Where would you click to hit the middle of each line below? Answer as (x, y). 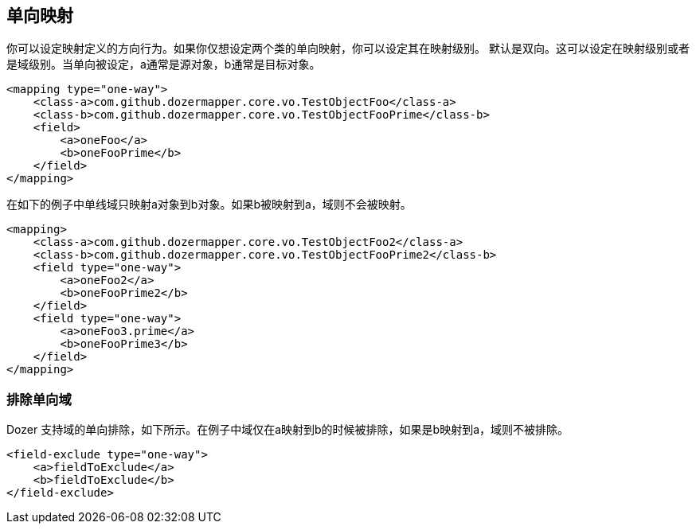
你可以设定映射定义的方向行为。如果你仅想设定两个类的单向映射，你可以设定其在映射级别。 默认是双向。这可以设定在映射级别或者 (348, 49)
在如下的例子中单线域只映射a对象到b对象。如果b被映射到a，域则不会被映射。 (209, 205)
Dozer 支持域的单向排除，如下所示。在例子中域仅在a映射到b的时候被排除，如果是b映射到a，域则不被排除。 (288, 430)
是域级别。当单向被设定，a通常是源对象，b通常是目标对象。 (164, 64)
